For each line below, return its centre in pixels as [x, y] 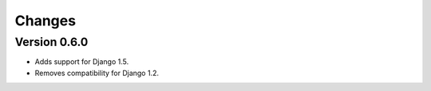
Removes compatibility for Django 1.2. [97, 73]
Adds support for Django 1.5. [82, 62]
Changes [45, 21]
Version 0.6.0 [51, 42]
